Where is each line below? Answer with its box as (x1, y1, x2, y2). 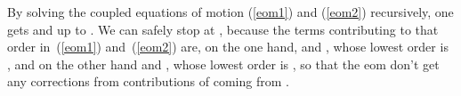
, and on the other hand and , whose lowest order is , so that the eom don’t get (7, 54, 440, 73)
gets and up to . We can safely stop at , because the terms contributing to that (7, 20, 439, 38)
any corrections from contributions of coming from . (7, 72, 289, 91)
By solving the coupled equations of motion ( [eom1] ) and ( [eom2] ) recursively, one (7, 3, 454, 20)
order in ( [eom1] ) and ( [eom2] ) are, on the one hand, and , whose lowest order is (7, 37, 449, 56)
